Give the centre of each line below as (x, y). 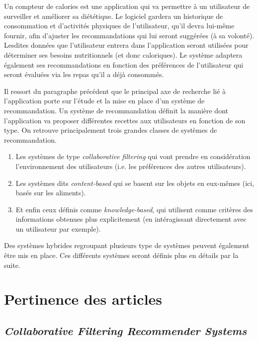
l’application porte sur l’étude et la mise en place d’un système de (104, 101)
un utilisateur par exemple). (58, 228)
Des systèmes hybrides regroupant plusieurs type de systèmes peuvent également (127, 245)
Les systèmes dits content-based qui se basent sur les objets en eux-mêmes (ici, (135, 183)
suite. (12, 265)
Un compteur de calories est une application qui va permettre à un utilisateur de (127, 6)
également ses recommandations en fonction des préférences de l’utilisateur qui (124, 64)
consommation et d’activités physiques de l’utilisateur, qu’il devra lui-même (119, 26)
